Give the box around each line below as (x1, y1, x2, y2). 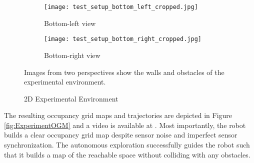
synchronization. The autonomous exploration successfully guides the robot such (4, 139, 250, 150)
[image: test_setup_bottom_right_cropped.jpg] (44, 35, 201, 43)
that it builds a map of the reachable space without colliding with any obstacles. (4, 149, 250, 159)
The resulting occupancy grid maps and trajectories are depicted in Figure (4, 110, 232, 120)
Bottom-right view (44, 49, 100, 60)
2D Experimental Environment (24, 93, 118, 103)
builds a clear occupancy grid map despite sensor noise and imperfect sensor (4, 129, 237, 140)
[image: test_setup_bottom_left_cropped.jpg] (44, 3, 198, 10)
